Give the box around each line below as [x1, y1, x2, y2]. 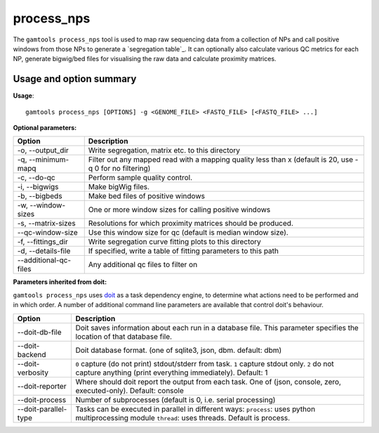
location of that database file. [75, 331, 172, 341]
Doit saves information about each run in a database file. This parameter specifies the [75, 323, 359, 332]
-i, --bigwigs [17, 182, 59, 192]
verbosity [17, 368, 49, 377]
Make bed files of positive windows [88, 191, 205, 201]
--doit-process [17, 394, 67, 404]
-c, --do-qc [17, 173, 55, 183]
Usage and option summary [13, 73, 137, 85]
